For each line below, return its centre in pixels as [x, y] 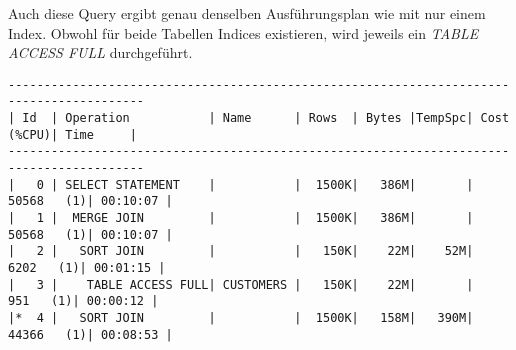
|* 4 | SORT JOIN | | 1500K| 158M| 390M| [241, 317]
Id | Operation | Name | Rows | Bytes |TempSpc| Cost [266, 118]
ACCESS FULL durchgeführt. [100, 52]
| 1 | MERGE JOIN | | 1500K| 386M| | [241, 218]
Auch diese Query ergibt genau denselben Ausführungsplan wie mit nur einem [247, 13]
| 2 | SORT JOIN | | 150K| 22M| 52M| [241, 251]
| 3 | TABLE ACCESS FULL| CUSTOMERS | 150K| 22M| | [241, 284]
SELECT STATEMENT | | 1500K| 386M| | [269, 184]
